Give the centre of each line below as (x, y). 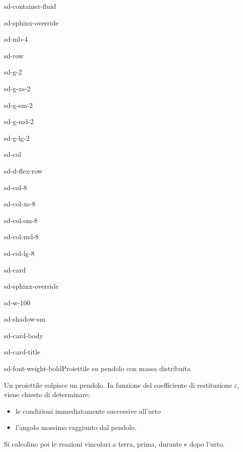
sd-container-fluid (30, 6)
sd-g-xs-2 (17, 88)
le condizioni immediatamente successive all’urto (88, 411)
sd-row (14, 55)
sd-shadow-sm (25, 319)
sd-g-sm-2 (18, 105)
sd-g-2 (13, 72)
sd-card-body (24, 335)
